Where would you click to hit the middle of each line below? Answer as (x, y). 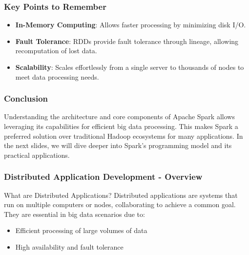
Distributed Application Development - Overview (103, 177)
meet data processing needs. (57, 76)
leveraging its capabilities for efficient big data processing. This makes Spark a (121, 126)
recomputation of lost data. (56, 51)
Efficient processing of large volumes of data (81, 230)
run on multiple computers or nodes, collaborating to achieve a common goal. (120, 204)
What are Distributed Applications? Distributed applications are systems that (121, 195)
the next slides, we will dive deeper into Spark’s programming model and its (118, 145)
